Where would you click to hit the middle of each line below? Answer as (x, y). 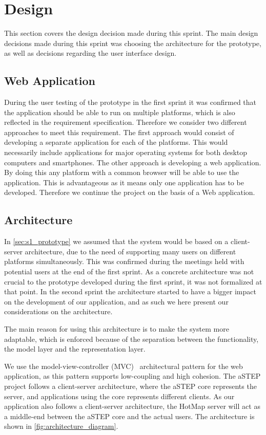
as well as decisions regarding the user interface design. (90, 53)
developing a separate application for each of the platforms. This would (116, 142)
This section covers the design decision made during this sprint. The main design (131, 33)
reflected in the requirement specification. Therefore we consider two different (126, 122)
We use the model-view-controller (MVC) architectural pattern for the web (124, 366)
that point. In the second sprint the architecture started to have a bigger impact (130, 291)
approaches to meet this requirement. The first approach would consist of (119, 132)
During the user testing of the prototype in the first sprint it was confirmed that (130, 102)
